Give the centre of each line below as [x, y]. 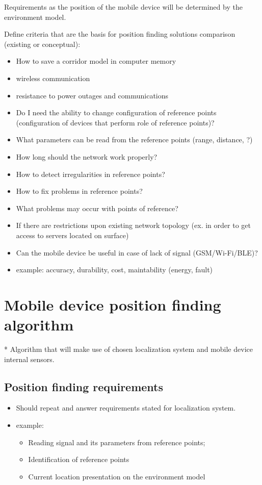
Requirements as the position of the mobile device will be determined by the [123, 7]
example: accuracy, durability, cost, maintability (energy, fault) [114, 270]
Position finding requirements [84, 386]
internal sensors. [29, 359]
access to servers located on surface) [72, 235]
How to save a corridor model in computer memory [96, 61]
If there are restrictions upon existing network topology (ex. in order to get [133, 225]
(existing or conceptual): [42, 44]
